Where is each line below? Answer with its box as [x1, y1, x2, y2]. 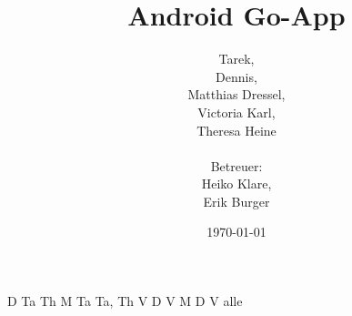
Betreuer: [210, 156, 263, 175]
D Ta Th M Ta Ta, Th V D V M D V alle [7, 291, 243, 311]
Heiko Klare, [201, 174, 272, 193]
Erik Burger [203, 191, 270, 210]
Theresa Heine [196, 120, 277, 139]
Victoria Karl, [197, 102, 276, 121]
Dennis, [216, 66, 257, 86]
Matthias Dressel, [187, 85, 286, 104]
